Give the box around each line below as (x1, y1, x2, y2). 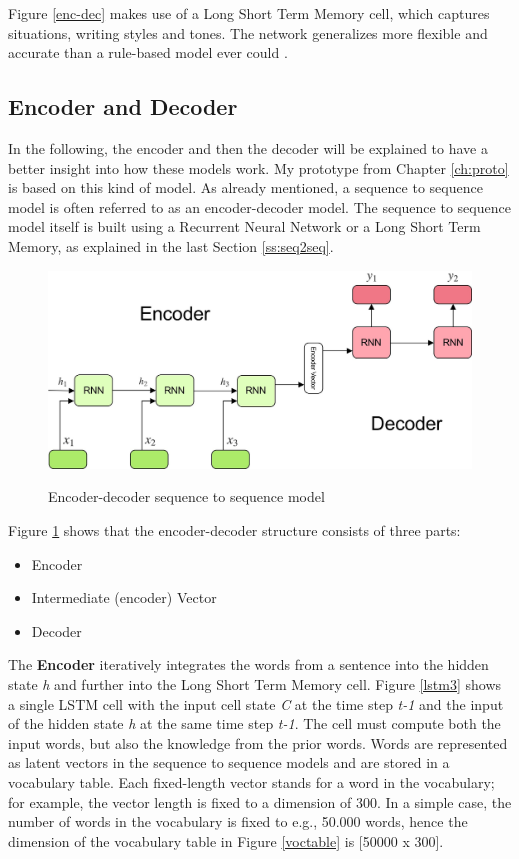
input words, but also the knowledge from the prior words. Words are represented (8, 732, 508, 753)
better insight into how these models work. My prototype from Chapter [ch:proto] (8, 157, 509, 178)
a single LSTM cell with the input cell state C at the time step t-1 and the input (8, 693, 504, 714)
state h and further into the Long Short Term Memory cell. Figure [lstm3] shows (8, 674, 502, 695)
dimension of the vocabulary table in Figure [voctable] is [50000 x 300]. (8, 830, 444, 851)
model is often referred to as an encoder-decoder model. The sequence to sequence (8, 196, 511, 217)
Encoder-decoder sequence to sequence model (48, 486, 325, 507)
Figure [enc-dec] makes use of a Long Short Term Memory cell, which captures (8, 3, 490, 23)
